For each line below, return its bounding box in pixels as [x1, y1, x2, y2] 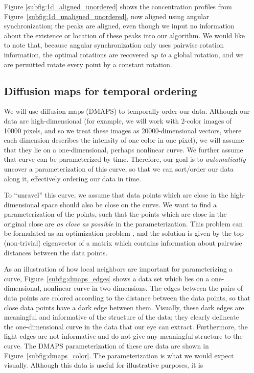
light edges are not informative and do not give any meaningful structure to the [4, 331, 243, 341]
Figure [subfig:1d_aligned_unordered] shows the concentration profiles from [4, 1, 232, 11]
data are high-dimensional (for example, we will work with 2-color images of [4, 115, 232, 125]
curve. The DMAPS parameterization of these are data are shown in [4, 341, 209, 351]
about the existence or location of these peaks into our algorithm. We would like [4, 30, 245, 40]
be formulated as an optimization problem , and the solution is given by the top [4, 228, 244, 238]
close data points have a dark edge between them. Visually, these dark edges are [4, 302, 244, 312]
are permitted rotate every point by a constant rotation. [4, 59, 172, 69]
